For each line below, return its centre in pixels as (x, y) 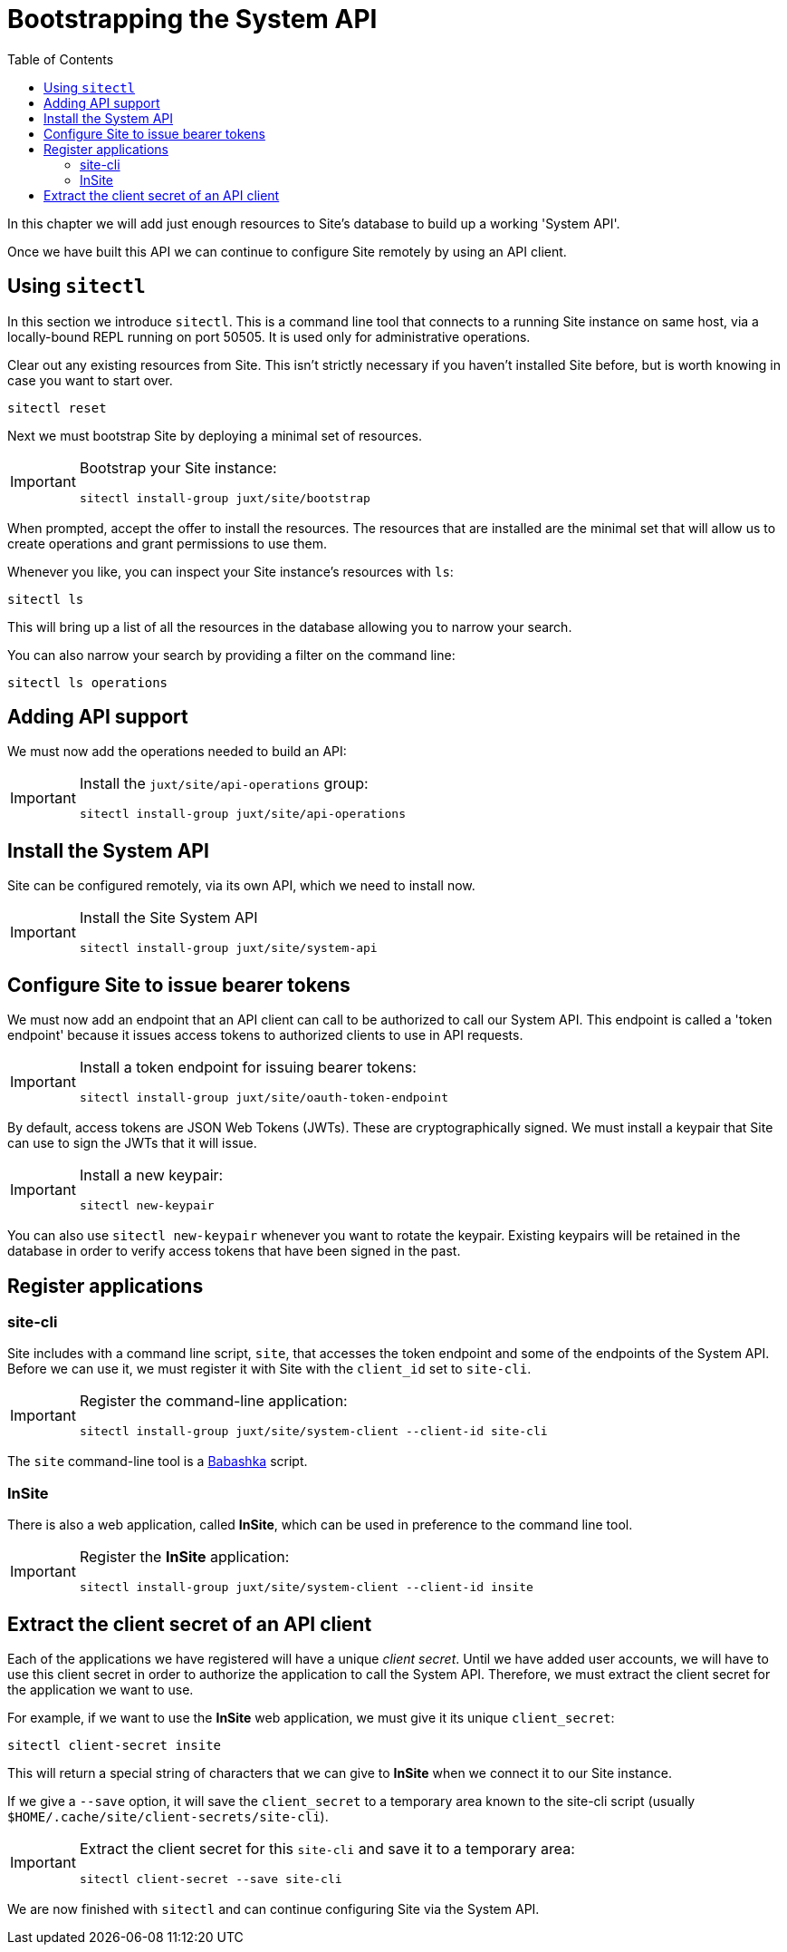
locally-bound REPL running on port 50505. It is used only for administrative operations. (269, 336)
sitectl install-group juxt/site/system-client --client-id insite (306, 1588)
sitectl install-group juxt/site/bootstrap (225, 498)
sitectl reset (57, 408)
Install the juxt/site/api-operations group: (224, 784)
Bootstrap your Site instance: (178, 467)
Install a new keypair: (151, 1175)
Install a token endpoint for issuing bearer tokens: (248, 1068)
